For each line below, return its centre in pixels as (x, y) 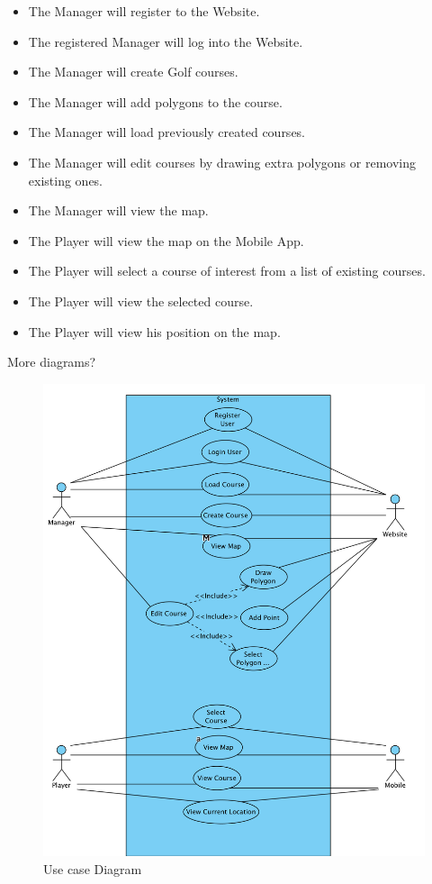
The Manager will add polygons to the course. (155, 101)
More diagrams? (52, 362)
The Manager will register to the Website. (144, 11)
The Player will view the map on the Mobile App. (166, 240)
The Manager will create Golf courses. (133, 72)
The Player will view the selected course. (141, 301)
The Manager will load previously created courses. (167, 132)
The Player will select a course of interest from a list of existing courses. (227, 271)
